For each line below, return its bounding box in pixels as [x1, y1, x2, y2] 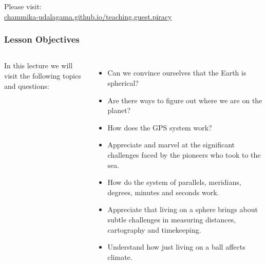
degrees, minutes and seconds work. [107, 186, 219, 197]
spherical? [107, 78, 139, 88]
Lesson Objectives [4, 33, 80, 46]
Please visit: [4, 1, 42, 11]
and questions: [4, 80, 49, 91]
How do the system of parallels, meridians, [107, 177, 241, 187]
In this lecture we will [4, 60, 73, 71]
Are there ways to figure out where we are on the [107, 95, 262, 105]
